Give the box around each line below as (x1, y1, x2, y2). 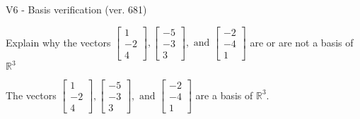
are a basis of (195, 87, 253, 102)
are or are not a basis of (250, 35, 354, 49)
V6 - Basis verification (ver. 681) (6, 2, 147, 16)
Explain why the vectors (6, 35, 111, 49)
